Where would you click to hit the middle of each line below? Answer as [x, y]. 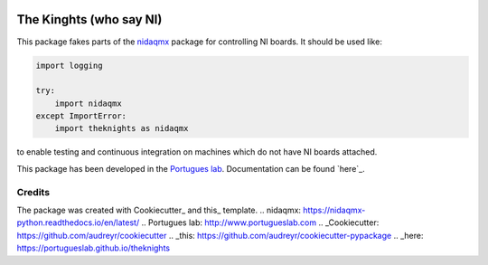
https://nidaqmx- [334, 210]
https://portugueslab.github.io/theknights [94, 248]
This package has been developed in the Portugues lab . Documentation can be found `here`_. [191, 168]
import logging [69, 65]
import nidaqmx [88, 103]
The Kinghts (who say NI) [89, 19]
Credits [33, 192]
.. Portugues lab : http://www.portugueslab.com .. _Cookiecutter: [260, 222]
